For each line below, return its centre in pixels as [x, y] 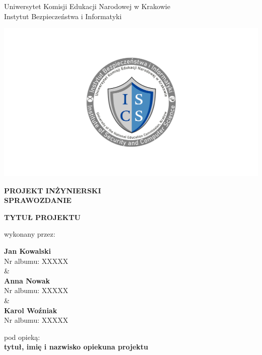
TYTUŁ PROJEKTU [42, 217]
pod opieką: [22, 337]
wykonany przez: [30, 234]
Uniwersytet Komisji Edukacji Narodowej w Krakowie [87, 6]
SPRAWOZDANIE [38, 200]
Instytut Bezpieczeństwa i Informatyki [63, 16]
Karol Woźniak [31, 310]
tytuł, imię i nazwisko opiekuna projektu [76, 347]
